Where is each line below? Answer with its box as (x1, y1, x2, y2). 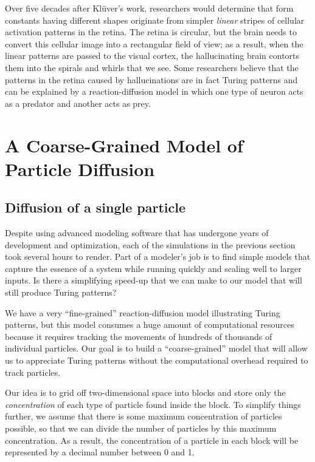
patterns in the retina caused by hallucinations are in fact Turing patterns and (5, 73, 298, 86)
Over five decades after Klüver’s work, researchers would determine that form (5, 2, 294, 14)
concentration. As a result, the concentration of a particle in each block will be (5, 433, 299, 446)
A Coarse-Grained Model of (5, 132, 243, 157)
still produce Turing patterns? (5, 286, 117, 299)
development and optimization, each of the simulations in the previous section (5, 238, 296, 251)
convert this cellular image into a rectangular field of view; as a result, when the (5, 37, 303, 50)
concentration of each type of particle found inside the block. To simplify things (5, 398, 301, 410)
